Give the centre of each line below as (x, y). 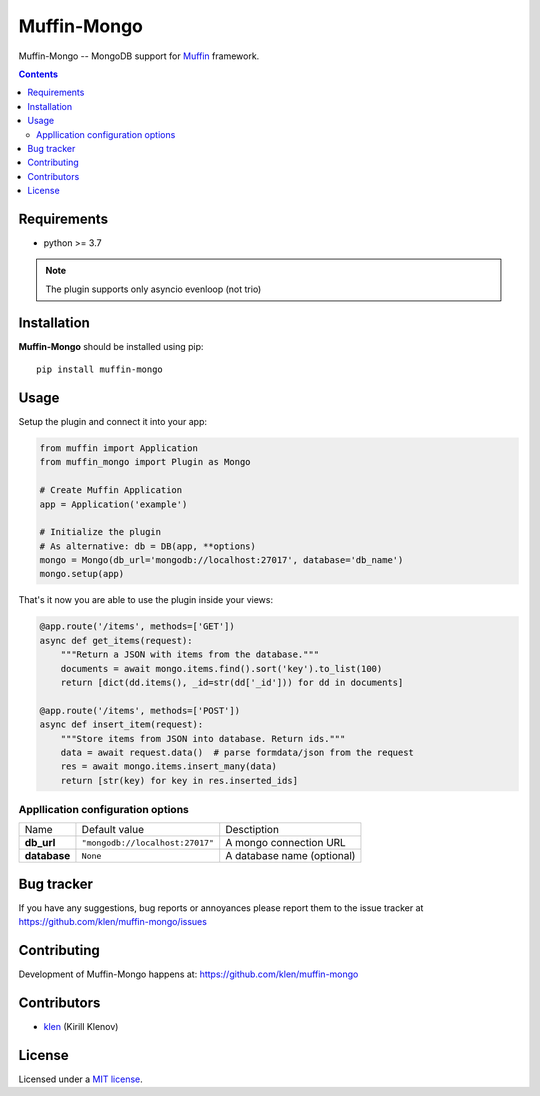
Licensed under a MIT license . (81, 1079)
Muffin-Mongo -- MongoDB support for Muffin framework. (139, 56)
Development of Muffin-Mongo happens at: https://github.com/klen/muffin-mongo (188, 974)
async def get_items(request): (116, 640)
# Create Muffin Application (111, 490)
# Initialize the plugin (100, 532)
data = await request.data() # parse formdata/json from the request (237, 752)
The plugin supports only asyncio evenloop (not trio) (153, 289)
